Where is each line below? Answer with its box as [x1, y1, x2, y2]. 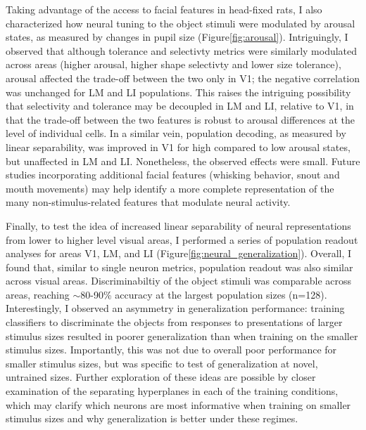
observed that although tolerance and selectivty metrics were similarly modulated [6, 43, 358, 58]
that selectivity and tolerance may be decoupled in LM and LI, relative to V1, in [6, 98, 354, 113]
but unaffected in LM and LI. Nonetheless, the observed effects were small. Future [6, 153, 360, 168]
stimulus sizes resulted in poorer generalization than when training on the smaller [6, 328, 358, 343]
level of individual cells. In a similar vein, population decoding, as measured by [6, 126, 346, 141]
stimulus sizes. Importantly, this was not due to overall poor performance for [6, 342, 337, 357]
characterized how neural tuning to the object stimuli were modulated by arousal [6, 15, 355, 30]
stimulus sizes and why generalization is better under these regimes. [6, 411, 298, 426]
